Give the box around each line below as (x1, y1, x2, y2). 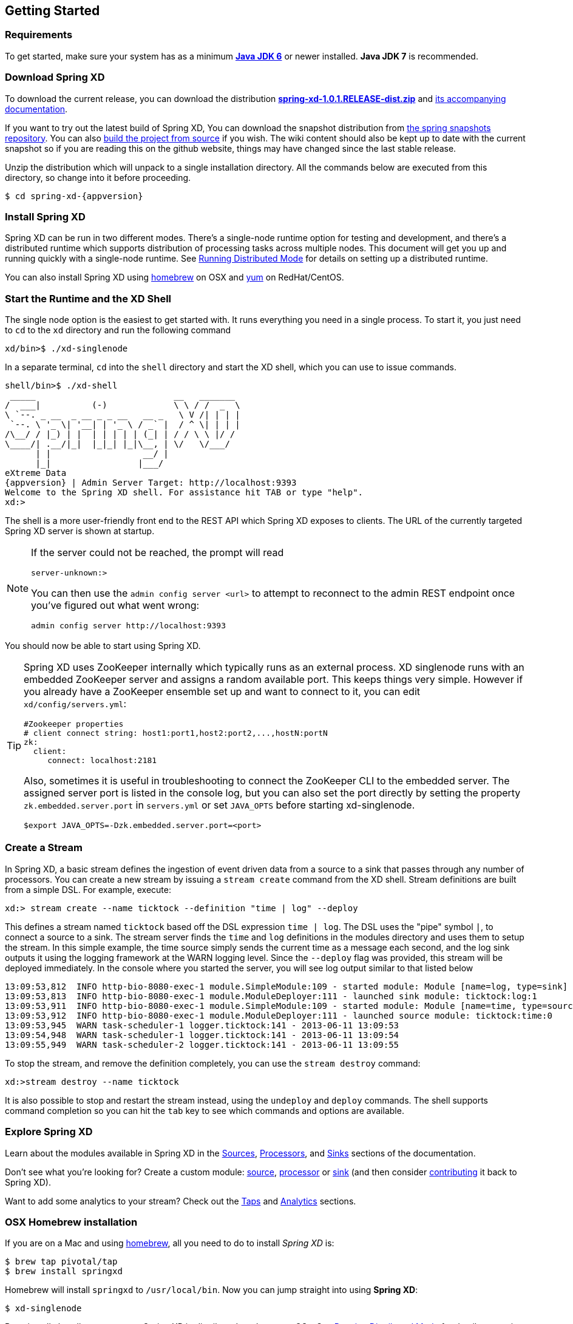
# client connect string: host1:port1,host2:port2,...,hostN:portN (24, 728, 328, 738)
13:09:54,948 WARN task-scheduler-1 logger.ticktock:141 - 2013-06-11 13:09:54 (5, 1030, 399, 1040)
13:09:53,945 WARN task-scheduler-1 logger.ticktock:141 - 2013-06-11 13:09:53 (5, 1020, 399, 1030)
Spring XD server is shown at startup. (5, 526, 155, 537)
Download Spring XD (5, 71, 105, 84)
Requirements (5, 29, 73, 41)
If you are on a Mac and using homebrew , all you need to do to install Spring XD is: (5, 1238, 334, 1249)
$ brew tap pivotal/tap (5, 1257, 118, 1267)
